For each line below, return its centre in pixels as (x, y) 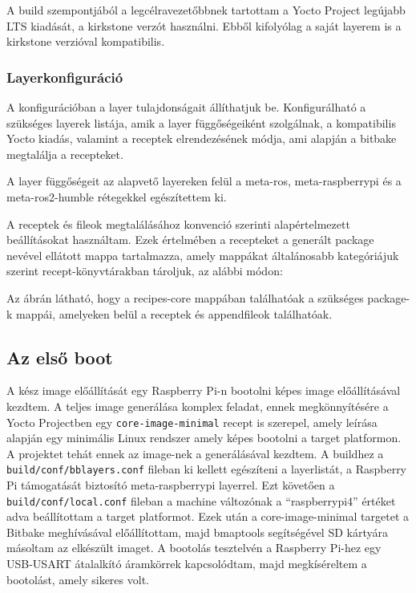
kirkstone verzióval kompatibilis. (86, 41)
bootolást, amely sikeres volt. (78, 579)
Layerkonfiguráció (65, 77)
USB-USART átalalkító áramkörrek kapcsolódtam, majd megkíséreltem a (187, 564)
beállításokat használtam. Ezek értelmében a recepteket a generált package (190, 240)
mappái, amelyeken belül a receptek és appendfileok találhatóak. (174, 313)
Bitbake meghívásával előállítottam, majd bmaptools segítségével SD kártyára (197, 532)
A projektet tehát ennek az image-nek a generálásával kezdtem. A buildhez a (195, 453)
